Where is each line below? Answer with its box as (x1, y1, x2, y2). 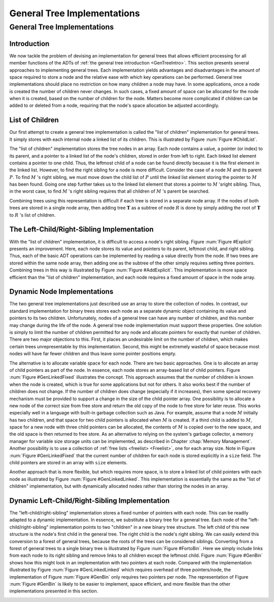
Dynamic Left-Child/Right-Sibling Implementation (9, 496, 170, 505)
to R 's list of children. (9, 212, 56, 218)
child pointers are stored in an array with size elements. (9, 460, 128, 466)
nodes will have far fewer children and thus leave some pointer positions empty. (9, 351, 177, 357)
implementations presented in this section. (9, 588, 98, 594)
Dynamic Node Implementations (9, 287, 114, 296)
